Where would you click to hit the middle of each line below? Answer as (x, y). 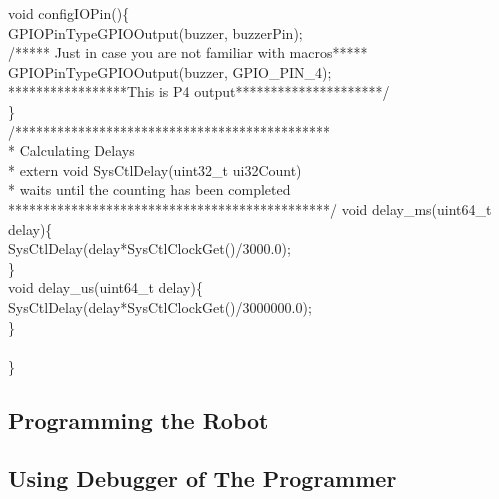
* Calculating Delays (71, 150)
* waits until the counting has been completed (149, 189)
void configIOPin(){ (69, 13)
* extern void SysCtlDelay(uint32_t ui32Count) (155, 169)
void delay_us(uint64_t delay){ (105, 287)
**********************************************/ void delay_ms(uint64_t (250, 208)
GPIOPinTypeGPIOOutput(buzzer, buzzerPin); (155, 32)
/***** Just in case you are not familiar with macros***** (188, 52)
